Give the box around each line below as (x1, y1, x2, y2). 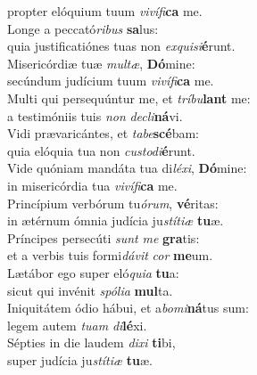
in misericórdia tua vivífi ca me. (7, 175, 178, 194)
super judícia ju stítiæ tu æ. (7, 350, 153, 369)
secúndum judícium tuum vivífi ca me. (7, 71, 214, 90)
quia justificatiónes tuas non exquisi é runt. (7, 37, 236, 55)
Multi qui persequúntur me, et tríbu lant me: (7, 88, 251, 107)
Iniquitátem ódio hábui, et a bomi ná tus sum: (7, 298, 249, 317)
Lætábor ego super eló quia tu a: (7, 263, 179, 281)
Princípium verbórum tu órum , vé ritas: (7, 193, 219, 212)
